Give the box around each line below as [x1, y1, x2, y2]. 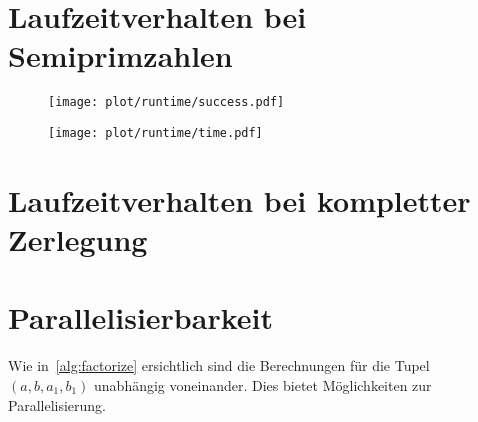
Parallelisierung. [8, 394, 106, 415]
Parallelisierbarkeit [8, 297, 273, 338]
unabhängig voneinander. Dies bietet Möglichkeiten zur [94, 374, 432, 395]
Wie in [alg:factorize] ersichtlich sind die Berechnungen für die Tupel [8, 355, 430, 376]
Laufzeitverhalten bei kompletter [8, 179, 471, 220]
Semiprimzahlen [8, 35, 233, 76]
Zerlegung [8, 219, 148, 259]
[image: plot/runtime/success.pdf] [48, 95, 285, 110]
